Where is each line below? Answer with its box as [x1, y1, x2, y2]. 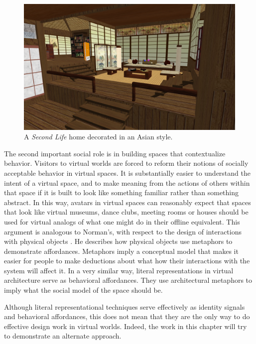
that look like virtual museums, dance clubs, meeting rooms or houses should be [4, 207, 249, 217]
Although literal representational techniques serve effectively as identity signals [4, 301, 245, 312]
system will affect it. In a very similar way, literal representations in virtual [4, 265, 234, 275]
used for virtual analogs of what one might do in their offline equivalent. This [4, 216, 240, 227]
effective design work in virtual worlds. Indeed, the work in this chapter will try [4, 321, 247, 331]
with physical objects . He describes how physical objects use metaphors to [4, 236, 233, 246]
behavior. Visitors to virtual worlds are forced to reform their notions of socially [4, 158, 249, 168]
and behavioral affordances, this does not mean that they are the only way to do [4, 311, 250, 322]
